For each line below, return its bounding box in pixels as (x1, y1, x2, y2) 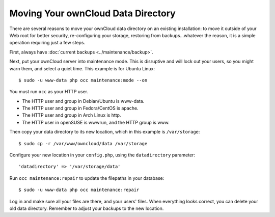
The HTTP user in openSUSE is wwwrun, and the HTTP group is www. (22, 119, 170, 125)
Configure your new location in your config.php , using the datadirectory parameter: (9, 152, 196, 158)
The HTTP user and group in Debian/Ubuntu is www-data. (22, 98, 145, 104)
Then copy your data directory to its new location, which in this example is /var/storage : (9, 129, 200, 135)
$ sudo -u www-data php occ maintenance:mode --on (18, 77, 148, 83)
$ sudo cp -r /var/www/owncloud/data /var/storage (18, 141, 148, 146)
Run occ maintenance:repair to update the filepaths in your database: (9, 175, 164, 181)
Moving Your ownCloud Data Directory (9, 8, 176, 19)
